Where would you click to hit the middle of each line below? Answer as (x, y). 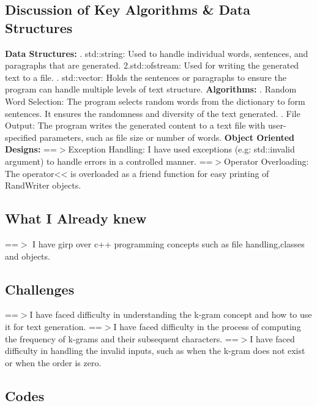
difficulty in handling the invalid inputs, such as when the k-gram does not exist (155, 351)
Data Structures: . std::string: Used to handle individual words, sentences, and (157, 53)
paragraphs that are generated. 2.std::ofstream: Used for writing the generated (152, 65)
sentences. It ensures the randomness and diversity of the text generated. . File (153, 113)
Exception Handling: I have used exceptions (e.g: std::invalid (181, 149)
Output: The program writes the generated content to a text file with (135, 125)
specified (21, 137)
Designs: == (31, 149)
